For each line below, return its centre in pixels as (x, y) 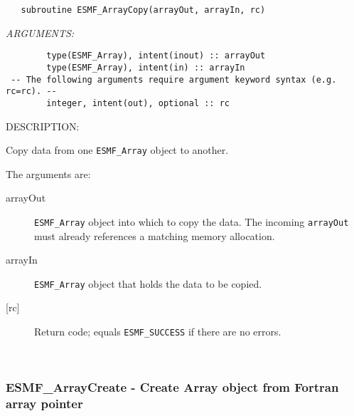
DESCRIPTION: (43, 126)
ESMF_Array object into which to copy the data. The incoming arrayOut (192, 221)
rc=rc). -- (31, 92)
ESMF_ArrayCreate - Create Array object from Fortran (172, 387)
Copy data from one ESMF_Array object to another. (117, 150)
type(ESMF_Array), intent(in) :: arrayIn (146, 67)
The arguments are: (48, 173)
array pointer (44, 404)
